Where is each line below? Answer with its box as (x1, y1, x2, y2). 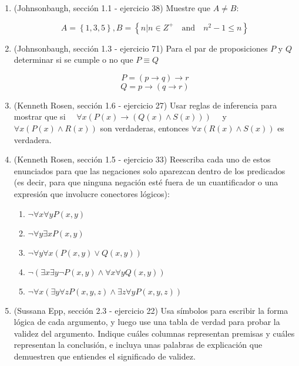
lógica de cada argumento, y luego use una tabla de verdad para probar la (14, 316, 280, 328)
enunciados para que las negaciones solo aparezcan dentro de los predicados (14, 164, 285, 177)
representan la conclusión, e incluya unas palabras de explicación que (14, 338, 263, 351)
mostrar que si (14, 110, 66, 123)
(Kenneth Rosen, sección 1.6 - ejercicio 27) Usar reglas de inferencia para (14, 99, 277, 111)
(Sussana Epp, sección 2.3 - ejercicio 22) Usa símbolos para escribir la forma (14, 304, 288, 316)
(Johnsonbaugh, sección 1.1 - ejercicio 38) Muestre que (14, 2, 210, 13)
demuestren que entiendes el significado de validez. (14, 350, 196, 362)
